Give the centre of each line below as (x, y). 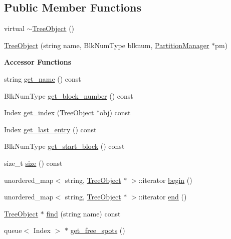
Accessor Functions (38, 62)
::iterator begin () (165, 180)
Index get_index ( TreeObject (49, 112)
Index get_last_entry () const (50, 129)
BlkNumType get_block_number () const (69, 95)
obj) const (115, 112)
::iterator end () (163, 197)
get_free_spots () (98, 230)
